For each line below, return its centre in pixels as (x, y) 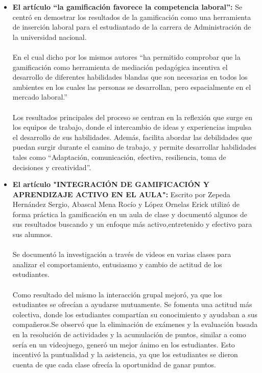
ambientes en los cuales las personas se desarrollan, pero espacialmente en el (132, 87)
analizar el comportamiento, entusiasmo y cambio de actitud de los (117, 264)
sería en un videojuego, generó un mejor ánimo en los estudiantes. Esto (124, 344)
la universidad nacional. (50, 37)
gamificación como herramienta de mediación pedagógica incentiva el (120, 67)
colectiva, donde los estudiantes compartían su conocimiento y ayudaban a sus (135, 314)
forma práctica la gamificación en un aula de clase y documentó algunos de (130, 214)
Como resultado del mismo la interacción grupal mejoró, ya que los (117, 294)
